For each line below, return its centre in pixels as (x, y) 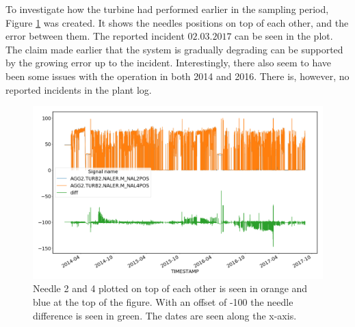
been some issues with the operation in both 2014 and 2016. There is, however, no (177, 76)
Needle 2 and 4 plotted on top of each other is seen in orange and (170, 288)
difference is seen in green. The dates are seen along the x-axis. (165, 315)
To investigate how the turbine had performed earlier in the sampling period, (167, 9)
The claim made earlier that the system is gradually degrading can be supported (174, 49)
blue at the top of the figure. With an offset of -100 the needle (163, 301)
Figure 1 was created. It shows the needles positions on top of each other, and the (177, 22)
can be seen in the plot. (284, 36)
